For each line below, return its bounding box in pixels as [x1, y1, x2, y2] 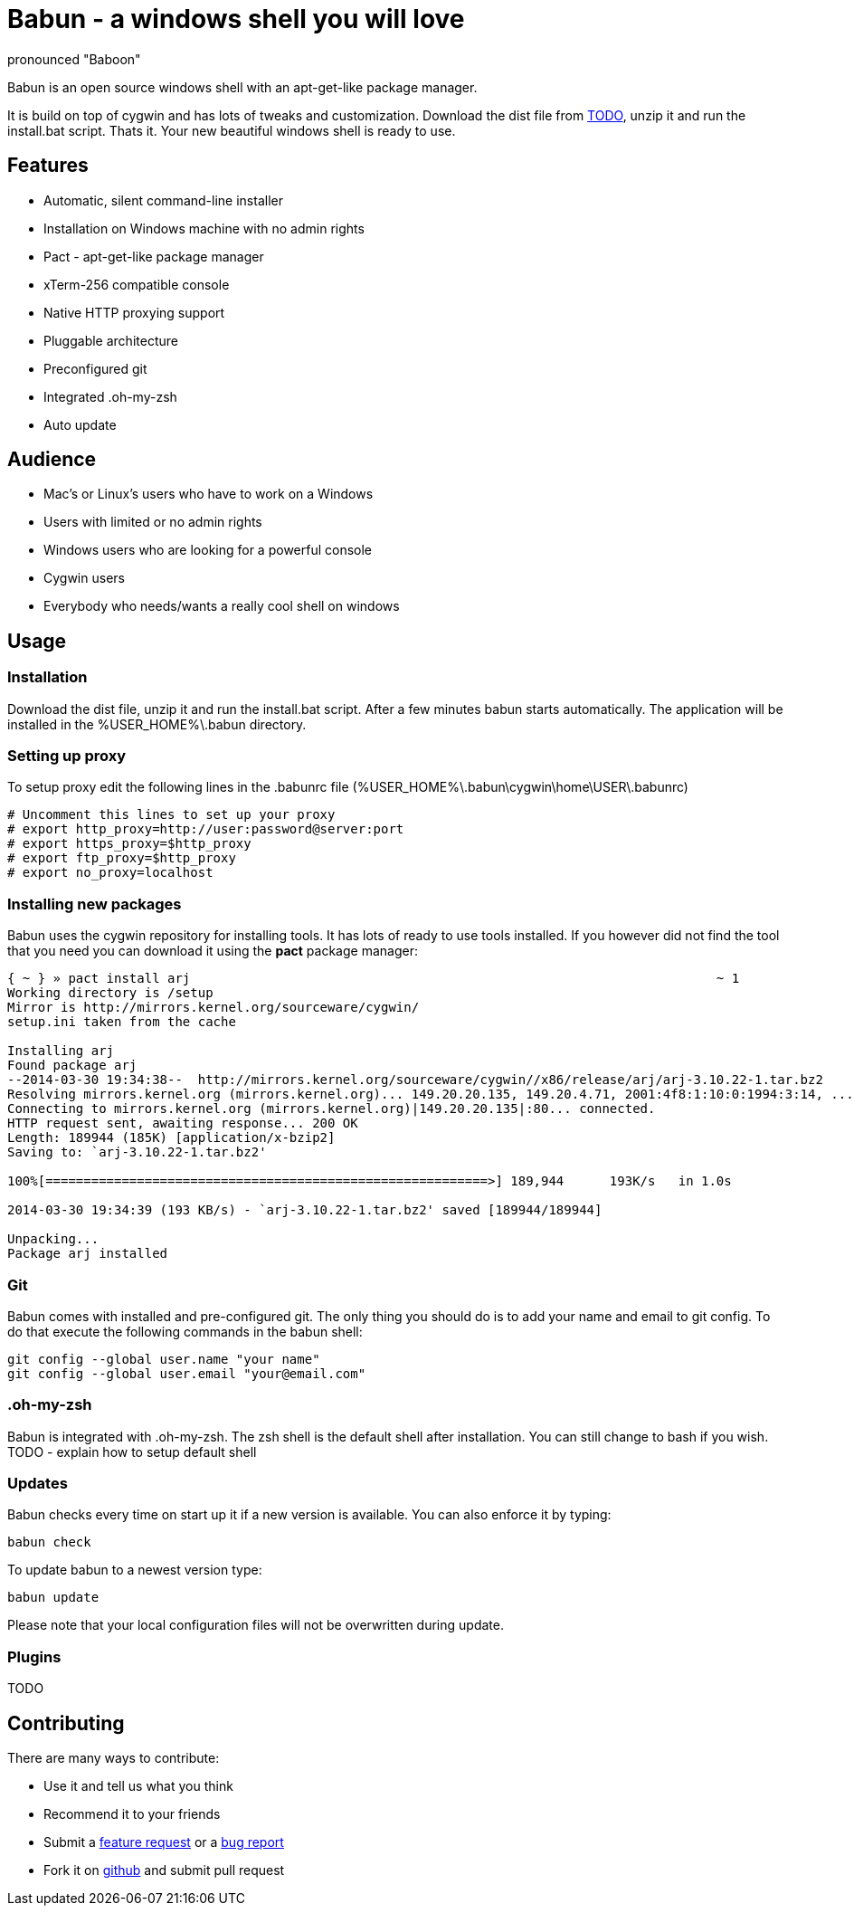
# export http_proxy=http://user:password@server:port [7, 822, 404, 837]
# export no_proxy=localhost [7, 865, 213, 880]
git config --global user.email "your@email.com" [7, 1366, 366, 1381]
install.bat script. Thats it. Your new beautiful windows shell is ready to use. [7, 122, 456, 138]
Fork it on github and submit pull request [43, 1862, 285, 1878]
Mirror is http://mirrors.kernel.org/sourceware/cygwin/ [7, 1000, 420, 1015]
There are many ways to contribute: [7, 1750, 220, 1765]
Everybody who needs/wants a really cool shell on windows [43, 598, 400, 614]
